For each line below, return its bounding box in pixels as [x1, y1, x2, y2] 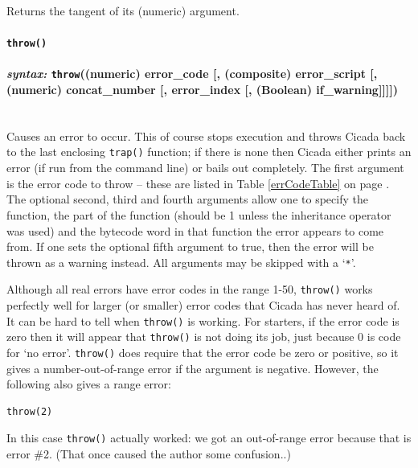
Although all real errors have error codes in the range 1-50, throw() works [6, 281, 373, 298]
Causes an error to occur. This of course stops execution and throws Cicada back [6, 127, 406, 144]
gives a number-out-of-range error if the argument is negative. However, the [6, 359, 379, 376]
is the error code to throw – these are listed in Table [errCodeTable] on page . [6, 174, 390, 191]
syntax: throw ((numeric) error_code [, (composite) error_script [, [6, 65, 378, 82]
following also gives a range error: [6, 376, 171, 392]
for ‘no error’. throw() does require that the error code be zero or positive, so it [6, 343, 399, 360]
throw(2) [6, 405, 53, 417]
